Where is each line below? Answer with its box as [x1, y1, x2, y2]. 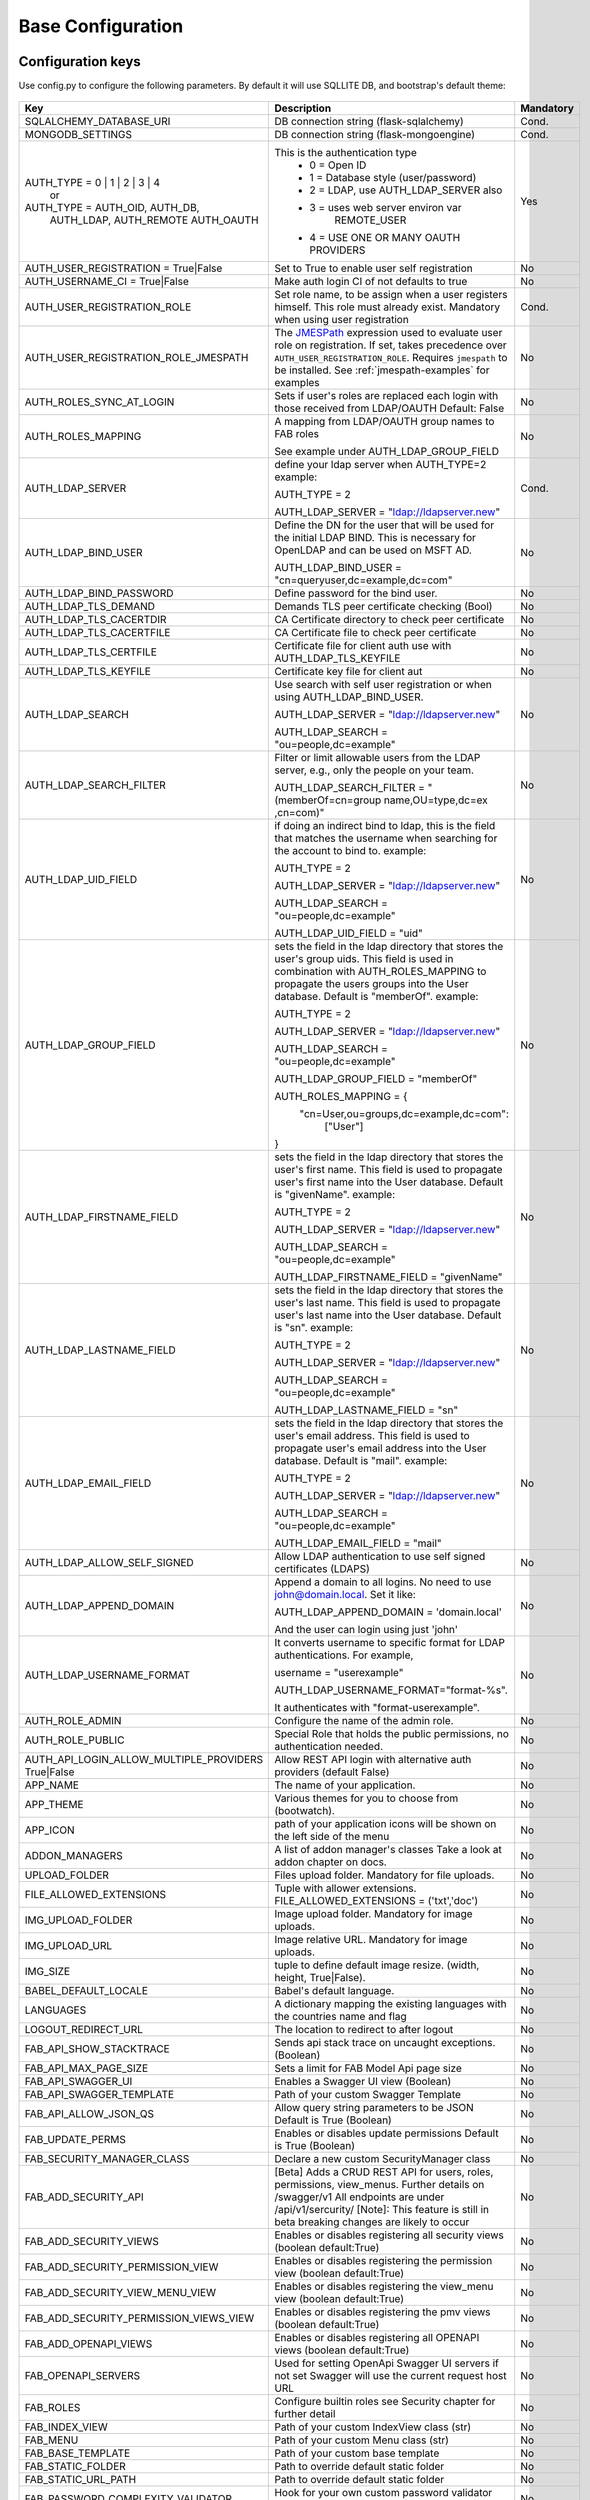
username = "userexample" [274, 1666, 404, 1680]
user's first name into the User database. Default [274, 1175, 504, 1189]
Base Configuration [18, 15, 184, 37]
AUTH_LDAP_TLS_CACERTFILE [24, 626, 171, 640]
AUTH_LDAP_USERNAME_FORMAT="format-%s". [274, 1683, 509, 1697]
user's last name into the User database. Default [274, 1308, 502, 1322]
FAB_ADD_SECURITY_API [24, 2190, 144, 2204]
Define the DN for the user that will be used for [274, 518, 495, 532]
